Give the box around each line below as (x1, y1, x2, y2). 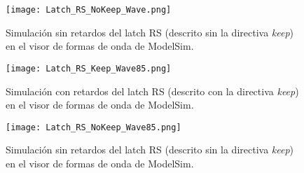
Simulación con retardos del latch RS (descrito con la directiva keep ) (6, 83, 299, 98)
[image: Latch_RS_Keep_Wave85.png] (6, 63, 172, 74)
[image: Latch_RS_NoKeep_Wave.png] (6, 5, 172, 15)
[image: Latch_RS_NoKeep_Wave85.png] (6, 122, 181, 132)
